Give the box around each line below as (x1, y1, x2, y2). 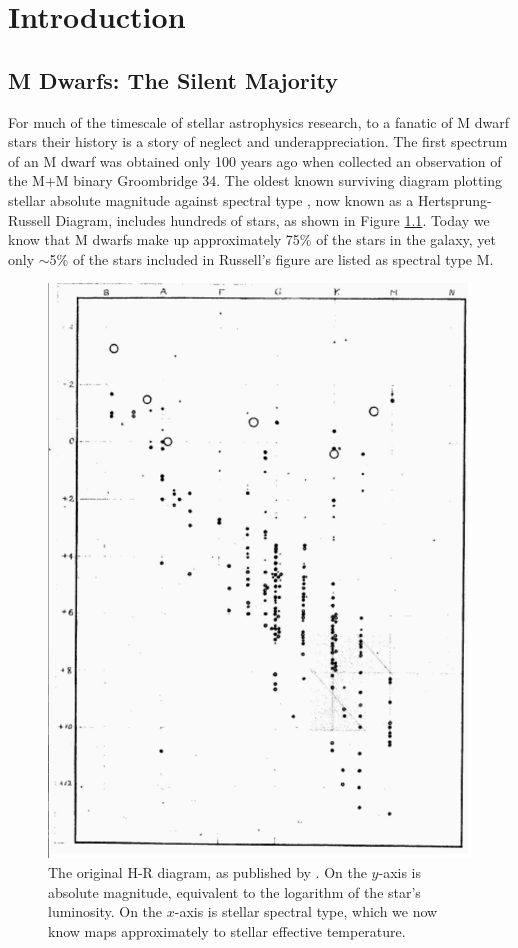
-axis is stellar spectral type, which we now (174, 901, 438, 922)
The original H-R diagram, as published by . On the (48, 861, 367, 882)
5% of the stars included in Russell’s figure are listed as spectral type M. (49, 248, 494, 269)
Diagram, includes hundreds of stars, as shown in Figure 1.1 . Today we (55, 209, 490, 230)
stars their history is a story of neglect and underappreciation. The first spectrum (8, 131, 508, 152)
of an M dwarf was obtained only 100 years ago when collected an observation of (8, 150, 502, 171)
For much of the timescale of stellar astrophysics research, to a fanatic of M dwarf (8, 111, 509, 132)
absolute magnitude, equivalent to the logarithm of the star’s (48, 881, 421, 902)
